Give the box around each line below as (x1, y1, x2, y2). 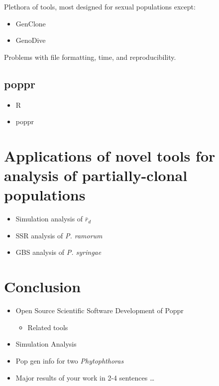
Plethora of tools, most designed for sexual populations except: (4, 1, 196, 11)
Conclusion (4, 276, 81, 297)
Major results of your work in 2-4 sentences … (15, 372, 155, 383)
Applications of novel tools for (4, 145, 216, 166)
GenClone (15, 18, 46, 28)
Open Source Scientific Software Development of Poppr (15, 305, 184, 316)
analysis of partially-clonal (4, 165, 188, 186)
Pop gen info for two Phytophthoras (15, 355, 124, 366)
